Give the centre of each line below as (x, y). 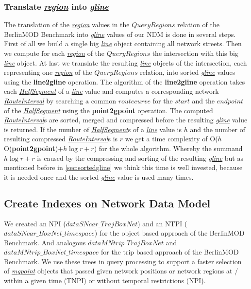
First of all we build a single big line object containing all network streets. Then (123, 43)
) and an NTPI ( (162, 223)
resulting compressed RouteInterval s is (61, 139)
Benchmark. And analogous (45, 242)
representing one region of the (48, 72)
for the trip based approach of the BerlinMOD (170, 252)
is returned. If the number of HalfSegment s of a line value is (93, 129)
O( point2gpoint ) (31, 148)
